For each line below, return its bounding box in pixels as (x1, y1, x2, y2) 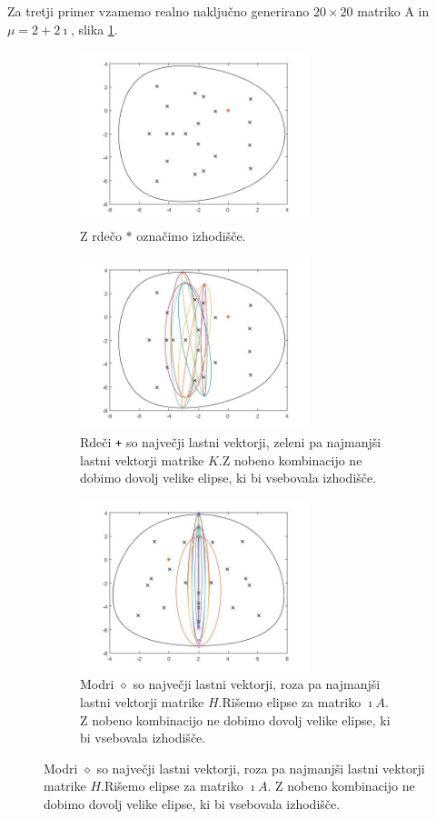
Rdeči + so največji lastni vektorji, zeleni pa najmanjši (80, 432, 381, 451)
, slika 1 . (70, 19, 118, 38)
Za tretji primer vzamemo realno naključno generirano (7, 2, 310, 20)
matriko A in (357, 2, 430, 20)
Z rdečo (80, 225, 122, 245)
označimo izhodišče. (136, 225, 246, 245)
